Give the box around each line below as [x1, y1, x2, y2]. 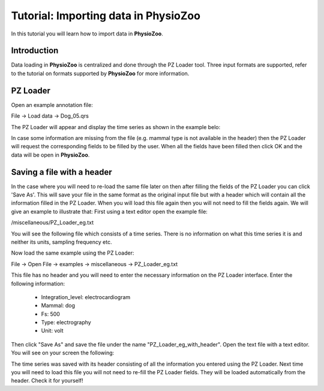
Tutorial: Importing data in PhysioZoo [11, 9, 201, 22]
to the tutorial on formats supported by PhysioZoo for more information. [11, 70, 190, 77]
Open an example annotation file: [11, 101, 93, 108]
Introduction [11, 46, 59, 56]
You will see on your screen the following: [11, 349, 115, 357]
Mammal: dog [41, 302, 75, 309]
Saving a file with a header [11, 167, 112, 177]
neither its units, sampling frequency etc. [11, 238, 112, 246]
